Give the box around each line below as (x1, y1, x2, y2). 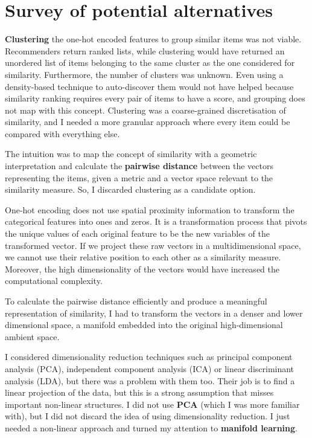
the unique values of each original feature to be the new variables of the (5, 227, 270, 240)
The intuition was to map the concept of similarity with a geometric (5, 147, 257, 160)
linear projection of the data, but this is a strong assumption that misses (5, 386, 274, 399)
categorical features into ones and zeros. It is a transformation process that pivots (5, 215, 307, 228)
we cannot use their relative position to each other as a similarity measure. (5, 251, 281, 263)
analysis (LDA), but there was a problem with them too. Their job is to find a (5, 374, 295, 387)
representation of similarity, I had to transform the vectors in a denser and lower (5, 306, 303, 319)
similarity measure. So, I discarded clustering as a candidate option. (5, 183, 256, 196)
